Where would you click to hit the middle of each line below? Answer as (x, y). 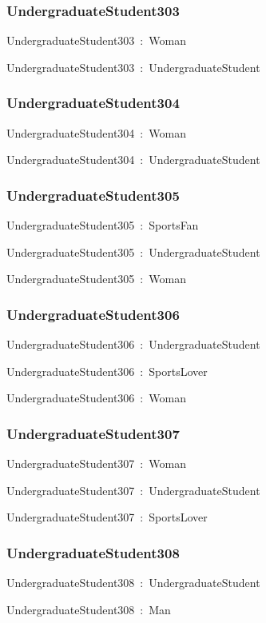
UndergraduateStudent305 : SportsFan (103, 225)
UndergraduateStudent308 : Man (89, 609)
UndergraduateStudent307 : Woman (96, 463)
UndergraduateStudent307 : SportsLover (107, 517)
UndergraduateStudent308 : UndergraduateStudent (133, 583)
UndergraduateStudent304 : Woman (96, 132)
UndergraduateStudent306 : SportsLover (107, 371)
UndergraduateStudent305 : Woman (96, 279)
